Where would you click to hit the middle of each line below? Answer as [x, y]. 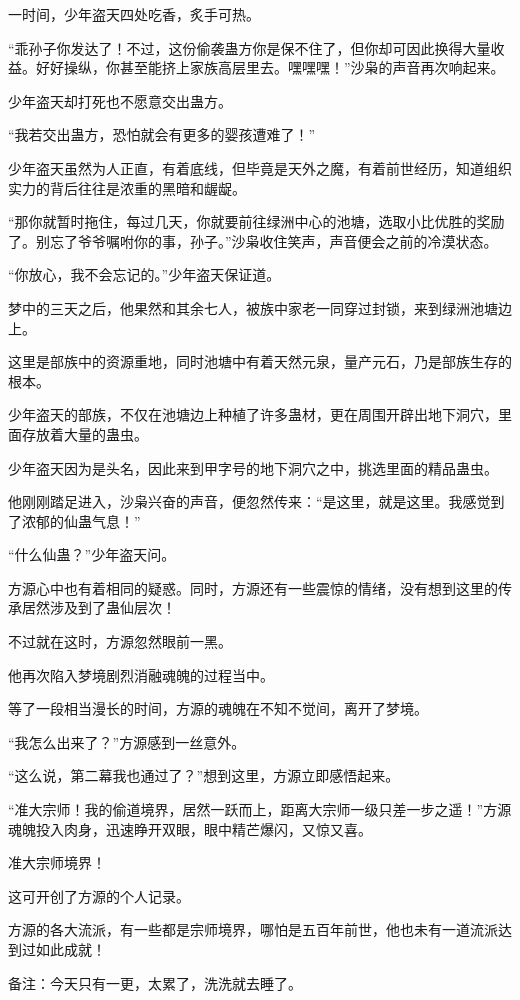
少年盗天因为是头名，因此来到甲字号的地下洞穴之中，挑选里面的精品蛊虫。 [253, 467]
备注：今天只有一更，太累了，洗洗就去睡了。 [155, 982]
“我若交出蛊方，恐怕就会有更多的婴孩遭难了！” [162, 134]
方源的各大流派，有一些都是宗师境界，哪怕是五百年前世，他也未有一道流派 [253, 929]
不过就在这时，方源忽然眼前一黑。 [120, 641]
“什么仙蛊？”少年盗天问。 [92, 554]
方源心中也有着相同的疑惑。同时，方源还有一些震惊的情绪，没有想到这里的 [253, 587]
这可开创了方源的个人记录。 [99, 895]
